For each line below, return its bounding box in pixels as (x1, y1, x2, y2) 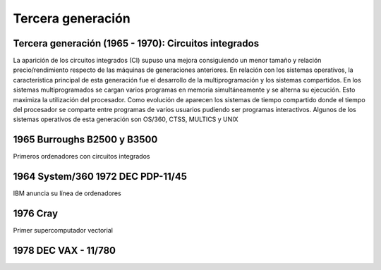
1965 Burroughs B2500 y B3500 (13, 134, 158, 146)
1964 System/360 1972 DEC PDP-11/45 (13, 171, 187, 183)
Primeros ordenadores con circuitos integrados (13, 152, 150, 161)
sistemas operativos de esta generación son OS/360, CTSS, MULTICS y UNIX (13, 115, 239, 123)
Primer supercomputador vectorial (13, 226, 113, 235)
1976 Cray (13, 208, 59, 220)
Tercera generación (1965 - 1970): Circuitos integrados (13, 37, 260, 49)
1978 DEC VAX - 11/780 (13, 244, 116, 257)
